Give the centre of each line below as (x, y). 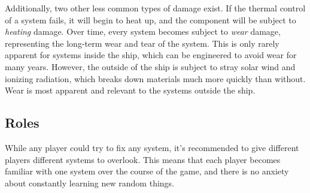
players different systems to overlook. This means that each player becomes (143, 159)
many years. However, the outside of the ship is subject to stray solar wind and (150, 66)
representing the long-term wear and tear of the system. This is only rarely (142, 43)
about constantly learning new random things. (89, 183)
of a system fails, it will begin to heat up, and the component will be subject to (151, 19)
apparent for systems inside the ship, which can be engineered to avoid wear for (151, 55)
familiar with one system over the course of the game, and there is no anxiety (147, 171)
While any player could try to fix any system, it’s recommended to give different (152, 147)
